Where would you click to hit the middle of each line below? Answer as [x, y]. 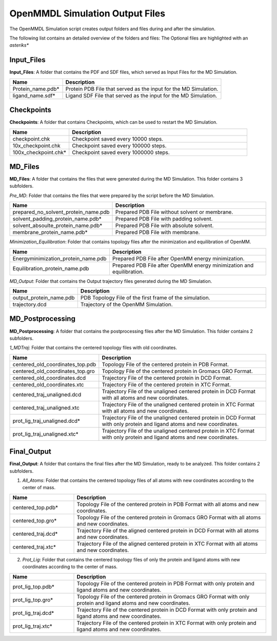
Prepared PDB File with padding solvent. [164, 219]
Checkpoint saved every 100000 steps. [119, 145]
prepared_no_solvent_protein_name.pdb [61, 212]
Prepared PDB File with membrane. [158, 232]
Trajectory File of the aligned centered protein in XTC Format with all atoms [167, 543]
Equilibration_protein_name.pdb [51, 268]
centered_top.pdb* [35, 507]
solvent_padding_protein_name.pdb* [57, 219]
